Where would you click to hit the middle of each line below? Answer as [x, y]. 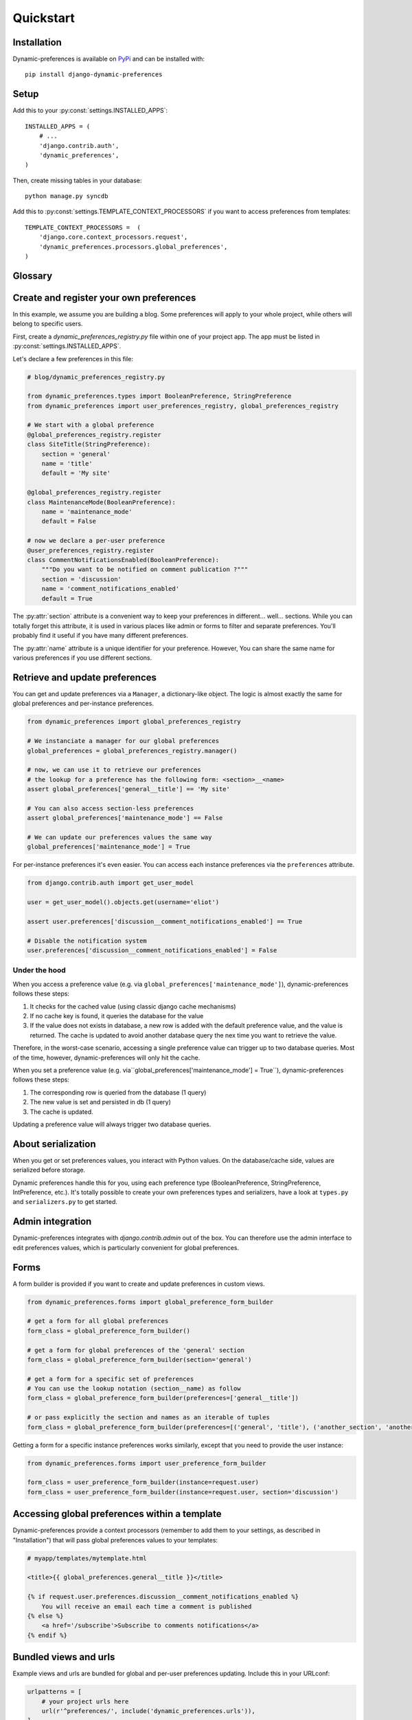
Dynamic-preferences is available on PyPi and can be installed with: [109, 59]
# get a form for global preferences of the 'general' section [136, 1350]
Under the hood [39, 970]
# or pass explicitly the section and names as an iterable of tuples [149, 1418]
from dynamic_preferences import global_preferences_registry [134, 722]
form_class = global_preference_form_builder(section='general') [139, 1359]
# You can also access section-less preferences [111, 808]
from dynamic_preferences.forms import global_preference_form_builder [150, 1302]
